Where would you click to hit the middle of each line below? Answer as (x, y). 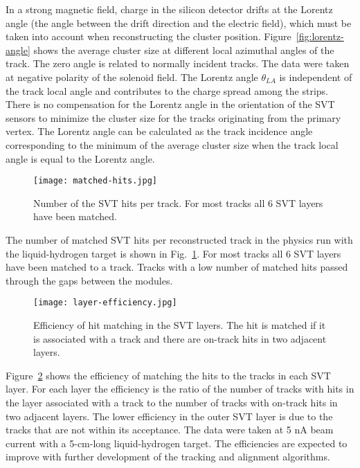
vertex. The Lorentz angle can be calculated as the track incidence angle (159, 131)
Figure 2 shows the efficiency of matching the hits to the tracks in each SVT (168, 375)
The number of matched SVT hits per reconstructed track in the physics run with (179, 239)
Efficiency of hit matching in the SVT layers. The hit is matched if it (180, 325)
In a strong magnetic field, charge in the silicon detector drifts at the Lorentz (169, 9)
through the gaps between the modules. (89, 280)
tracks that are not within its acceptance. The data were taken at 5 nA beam (170, 430)
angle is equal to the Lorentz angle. (80, 158)
